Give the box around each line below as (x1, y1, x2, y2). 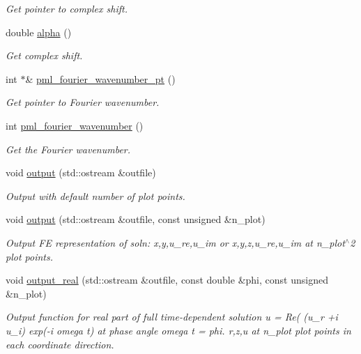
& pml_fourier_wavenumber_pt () (25, 71, 176, 86)
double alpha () (6, 24, 72, 39)
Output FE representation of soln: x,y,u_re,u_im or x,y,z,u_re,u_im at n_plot (6, 235, 345, 249)
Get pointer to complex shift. (6, 1, 128, 15)
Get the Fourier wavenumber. (6, 141, 131, 156)
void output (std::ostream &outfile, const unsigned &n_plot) (6, 212, 266, 226)
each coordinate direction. (6, 337, 114, 351)
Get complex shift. (6, 48, 83, 63)
